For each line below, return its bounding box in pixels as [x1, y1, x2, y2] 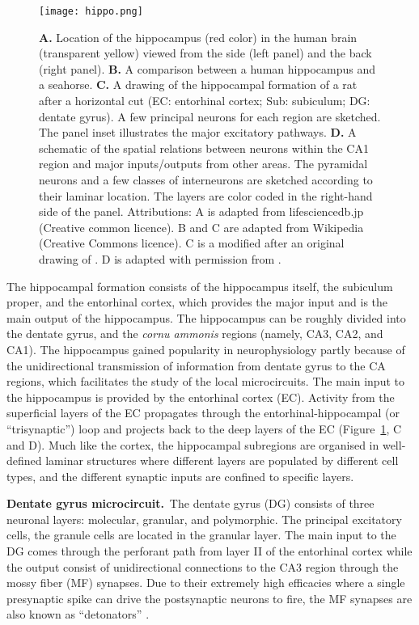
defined [6, 452, 42, 469]
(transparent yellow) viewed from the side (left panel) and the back [39, 44, 372, 61]
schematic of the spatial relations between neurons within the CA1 [39, 139, 369, 156]
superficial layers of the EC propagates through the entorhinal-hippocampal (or [6, 404, 400, 421]
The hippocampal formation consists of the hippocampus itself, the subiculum [6, 277, 393, 294]
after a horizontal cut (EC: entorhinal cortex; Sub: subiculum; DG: [39, 92, 370, 109]
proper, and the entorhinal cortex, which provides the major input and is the [6, 293, 388, 310]
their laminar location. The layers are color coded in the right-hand [39, 187, 373, 204]
